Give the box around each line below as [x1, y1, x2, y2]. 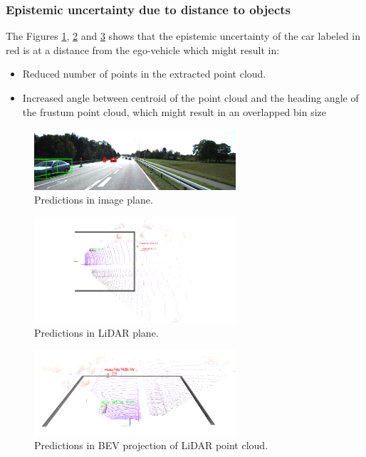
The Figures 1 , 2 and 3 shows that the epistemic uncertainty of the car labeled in [6, 28, 361, 43]
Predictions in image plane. [34, 192, 153, 207]
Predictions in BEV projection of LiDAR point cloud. [34, 438, 268, 453]
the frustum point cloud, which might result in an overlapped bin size [22, 104, 327, 119]
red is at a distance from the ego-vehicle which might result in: [6, 42, 280, 57]
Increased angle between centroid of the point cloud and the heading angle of [22, 90, 359, 105]
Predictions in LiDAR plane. [34, 325, 159, 340]
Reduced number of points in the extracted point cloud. [22, 66, 266, 81]
